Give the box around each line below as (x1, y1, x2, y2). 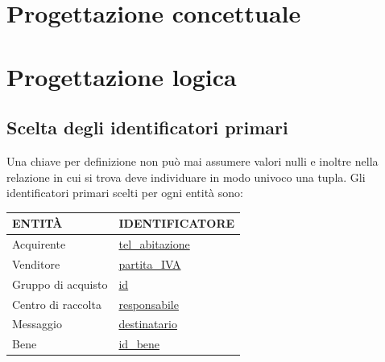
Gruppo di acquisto (12, 275, 108, 292)
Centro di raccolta (12, 295, 101, 312)
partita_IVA (118, 255, 181, 272)
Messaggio (12, 315, 62, 332)
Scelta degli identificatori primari (6, 115, 288, 140)
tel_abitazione (118, 236, 190, 253)
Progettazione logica (6, 60, 237, 93)
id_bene (118, 335, 160, 352)
